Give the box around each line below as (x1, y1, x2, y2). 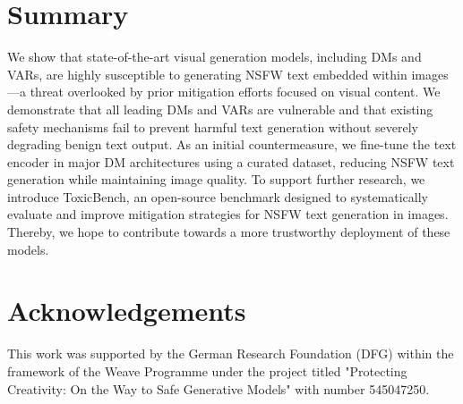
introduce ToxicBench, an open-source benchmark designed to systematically (7, 187, 428, 206)
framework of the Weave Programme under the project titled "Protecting (7, 361, 407, 380)
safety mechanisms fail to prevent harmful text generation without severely (7, 117, 418, 136)
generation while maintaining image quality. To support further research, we (7, 170, 425, 189)
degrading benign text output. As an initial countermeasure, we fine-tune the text (7, 135, 457, 154)
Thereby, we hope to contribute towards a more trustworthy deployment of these (7, 223, 450, 241)
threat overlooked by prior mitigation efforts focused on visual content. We (30, 82, 441, 101)
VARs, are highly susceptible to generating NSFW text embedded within (7, 64, 407, 83)
